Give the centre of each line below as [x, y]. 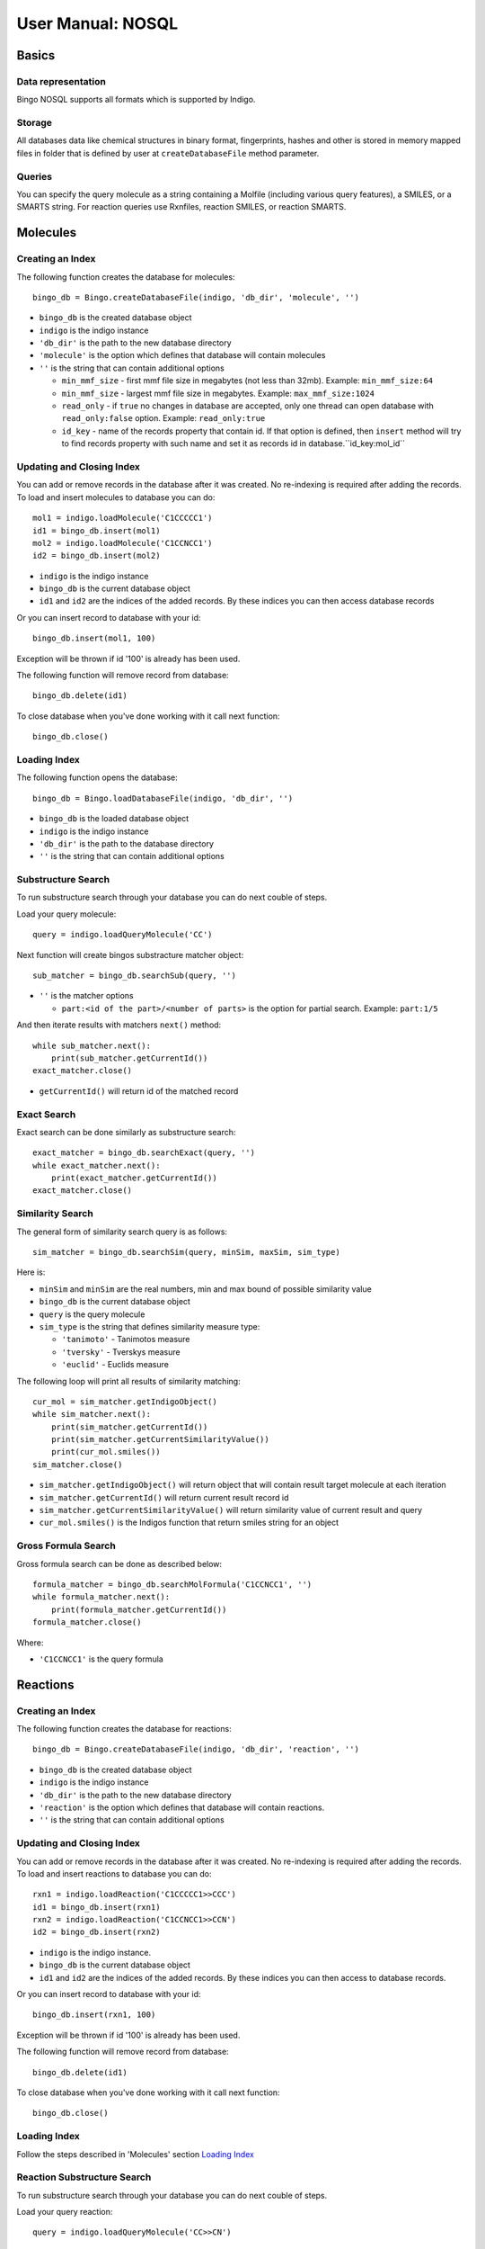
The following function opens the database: [97, 777]
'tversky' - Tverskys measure [121, 1352]
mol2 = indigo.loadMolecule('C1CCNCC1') [123, 543]
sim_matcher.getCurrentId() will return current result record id [164, 1497]
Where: [30, 1643]
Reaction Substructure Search [84, 2177]
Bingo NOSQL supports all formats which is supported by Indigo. [136, 100]
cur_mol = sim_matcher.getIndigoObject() [125, 1402]
